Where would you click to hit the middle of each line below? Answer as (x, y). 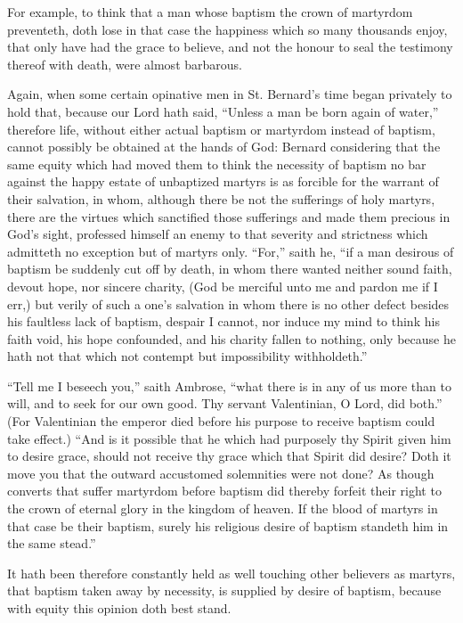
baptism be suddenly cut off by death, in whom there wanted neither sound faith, (230, 269)
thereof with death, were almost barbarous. (125, 64)
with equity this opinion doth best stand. (119, 608)
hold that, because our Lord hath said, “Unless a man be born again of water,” (223, 111)
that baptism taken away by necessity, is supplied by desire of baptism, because (224, 590)
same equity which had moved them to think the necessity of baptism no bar (217, 164)
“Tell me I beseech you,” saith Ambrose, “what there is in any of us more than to (229, 385)
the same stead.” (52, 543)
